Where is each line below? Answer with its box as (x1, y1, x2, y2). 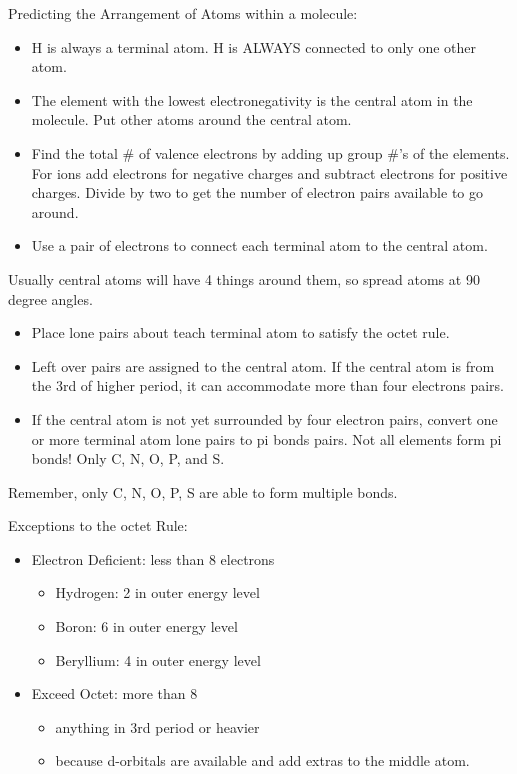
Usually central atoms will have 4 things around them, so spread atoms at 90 (8, 268, 480, 289)
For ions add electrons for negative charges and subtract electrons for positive (31, 162, 508, 183)
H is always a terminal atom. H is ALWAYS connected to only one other (31, 36, 476, 57)
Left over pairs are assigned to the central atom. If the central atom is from (31, 355, 495, 376)
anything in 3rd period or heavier (55, 716, 260, 737)
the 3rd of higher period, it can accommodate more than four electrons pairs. (31, 375, 504, 396)
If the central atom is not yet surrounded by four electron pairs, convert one (31, 408, 498, 429)
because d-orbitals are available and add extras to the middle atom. (55, 750, 470, 771)
